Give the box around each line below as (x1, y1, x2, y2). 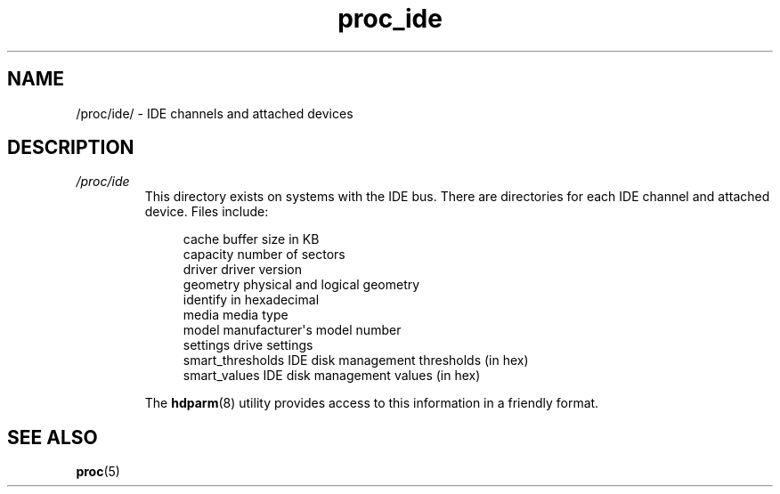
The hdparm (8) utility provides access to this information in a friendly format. (144, 395, 599, 411)
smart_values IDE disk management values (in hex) (183, 368, 481, 384)
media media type (183, 307, 288, 323)
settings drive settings (183, 337, 313, 353)
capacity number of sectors (183, 247, 345, 263)
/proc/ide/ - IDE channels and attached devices (76, 105, 353, 121)
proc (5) (76, 464, 120, 480)
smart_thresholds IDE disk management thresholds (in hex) (183, 352, 529, 368)
